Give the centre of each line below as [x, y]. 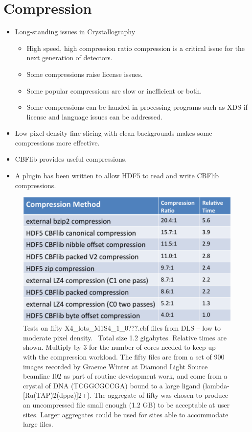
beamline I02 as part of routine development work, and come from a [125, 376]
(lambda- [216, 385]
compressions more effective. [57, 142]
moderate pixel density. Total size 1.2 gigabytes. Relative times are [125, 337]
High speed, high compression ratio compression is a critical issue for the [136, 48]
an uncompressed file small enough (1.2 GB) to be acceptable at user [126, 405]
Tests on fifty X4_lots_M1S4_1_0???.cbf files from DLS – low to [122, 328]
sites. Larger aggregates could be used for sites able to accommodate [126, 414]
